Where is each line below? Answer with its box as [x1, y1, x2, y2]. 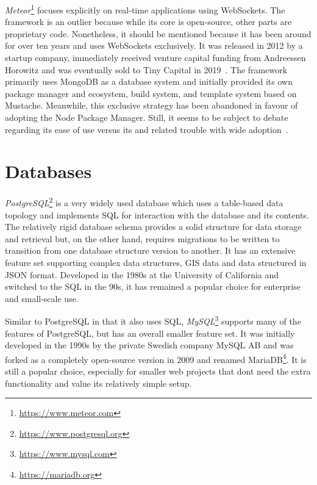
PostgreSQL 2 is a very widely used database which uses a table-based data [5, 195, 283, 209]
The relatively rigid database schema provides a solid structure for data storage [5, 220, 302, 233]
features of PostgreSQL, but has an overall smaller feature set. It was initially [5, 326, 295, 339]
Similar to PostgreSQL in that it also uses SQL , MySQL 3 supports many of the [5, 313, 301, 327]
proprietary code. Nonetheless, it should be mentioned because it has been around [5, 27, 312, 40]
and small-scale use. [5, 292, 79, 304]
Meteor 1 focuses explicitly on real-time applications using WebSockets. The [5, 2, 285, 16]
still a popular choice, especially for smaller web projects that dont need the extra [5, 365, 311, 377]
